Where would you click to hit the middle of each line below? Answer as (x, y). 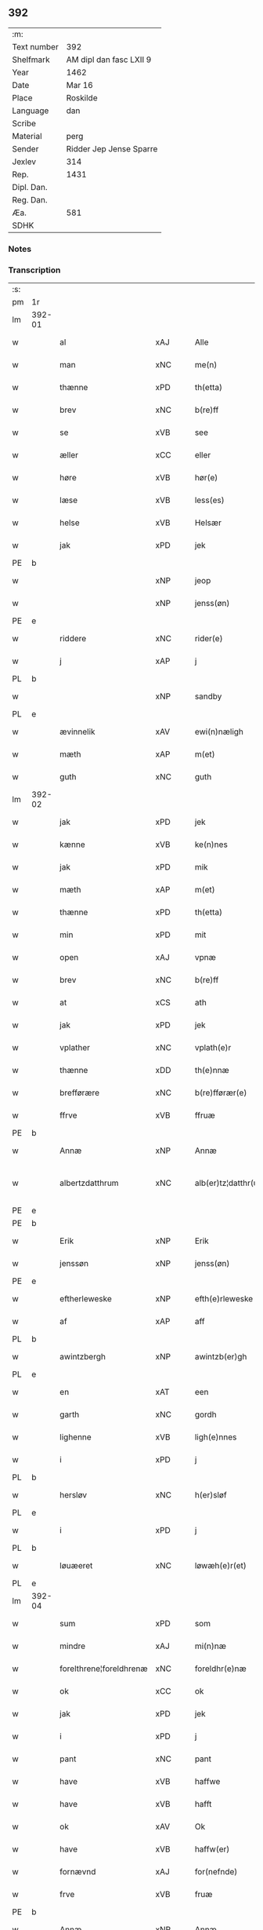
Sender (25, 148)
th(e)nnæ (212, 1071)
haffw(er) (212, 1849)
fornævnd (78, 1872)
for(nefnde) (216, 1872)
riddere (73, 639)
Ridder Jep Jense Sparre (112, 148)
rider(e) (209, 639)
